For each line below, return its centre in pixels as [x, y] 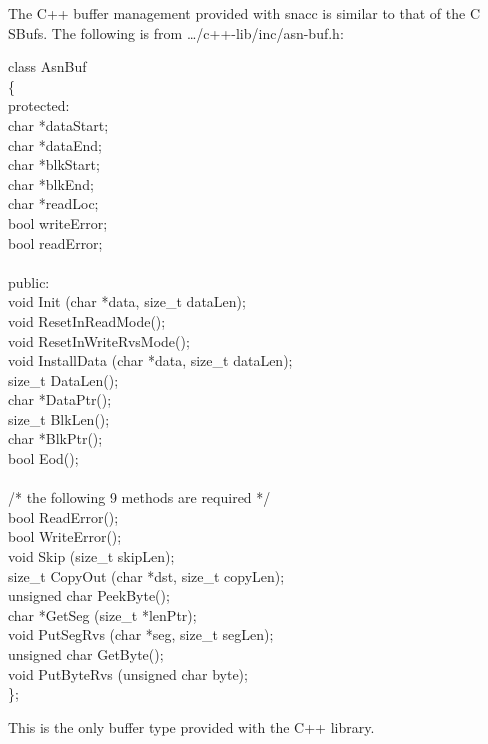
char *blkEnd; [51, 183]
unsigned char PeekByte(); [89, 595]
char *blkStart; [54, 164]
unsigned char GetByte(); [86, 654]
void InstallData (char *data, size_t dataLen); [150, 360]
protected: [39, 105]
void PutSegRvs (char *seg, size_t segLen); [141, 634]
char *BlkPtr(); [55, 438]
